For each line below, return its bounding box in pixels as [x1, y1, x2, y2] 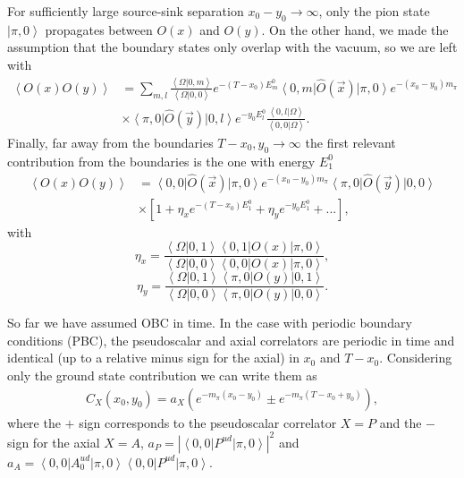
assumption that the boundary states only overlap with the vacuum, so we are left [7, 38, 458, 56]
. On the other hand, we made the [261, 20, 449, 38]
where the [7, 413, 61, 431]
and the [379, 413, 422, 431]
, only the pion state [318, 2, 430, 20]
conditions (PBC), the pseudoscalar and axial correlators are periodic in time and [7, 330, 455, 349]
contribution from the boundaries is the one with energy [7, 151, 316, 170]
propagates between [45, 20, 153, 38]
